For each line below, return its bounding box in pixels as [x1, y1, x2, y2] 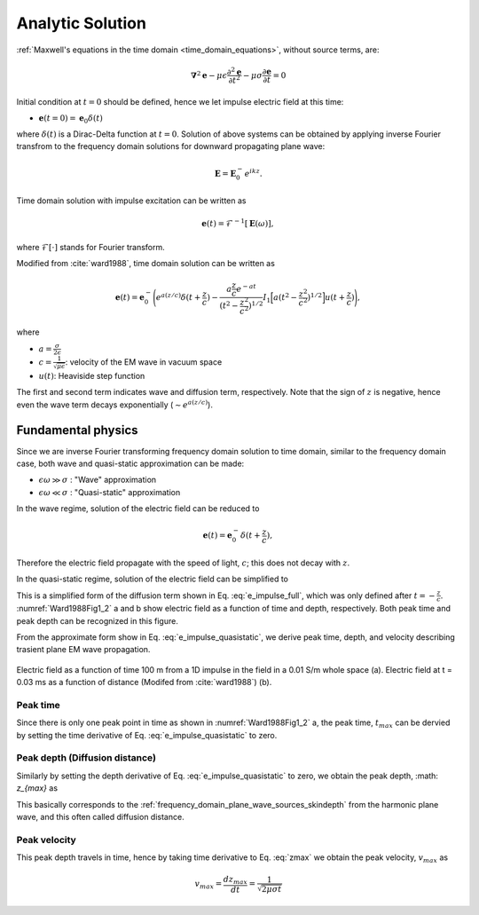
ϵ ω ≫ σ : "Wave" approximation [38, 475, 157, 485]
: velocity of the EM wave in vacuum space [65, 357, 223, 367]
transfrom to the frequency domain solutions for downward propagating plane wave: [16, 141, 326, 152]
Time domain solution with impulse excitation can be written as [16, 195, 247, 206]
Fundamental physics [16, 422, 138, 438]
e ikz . [244, 167, 263, 178]
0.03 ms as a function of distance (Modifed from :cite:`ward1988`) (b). [16, 677, 272, 688]
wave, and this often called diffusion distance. [16, 812, 185, 823]
